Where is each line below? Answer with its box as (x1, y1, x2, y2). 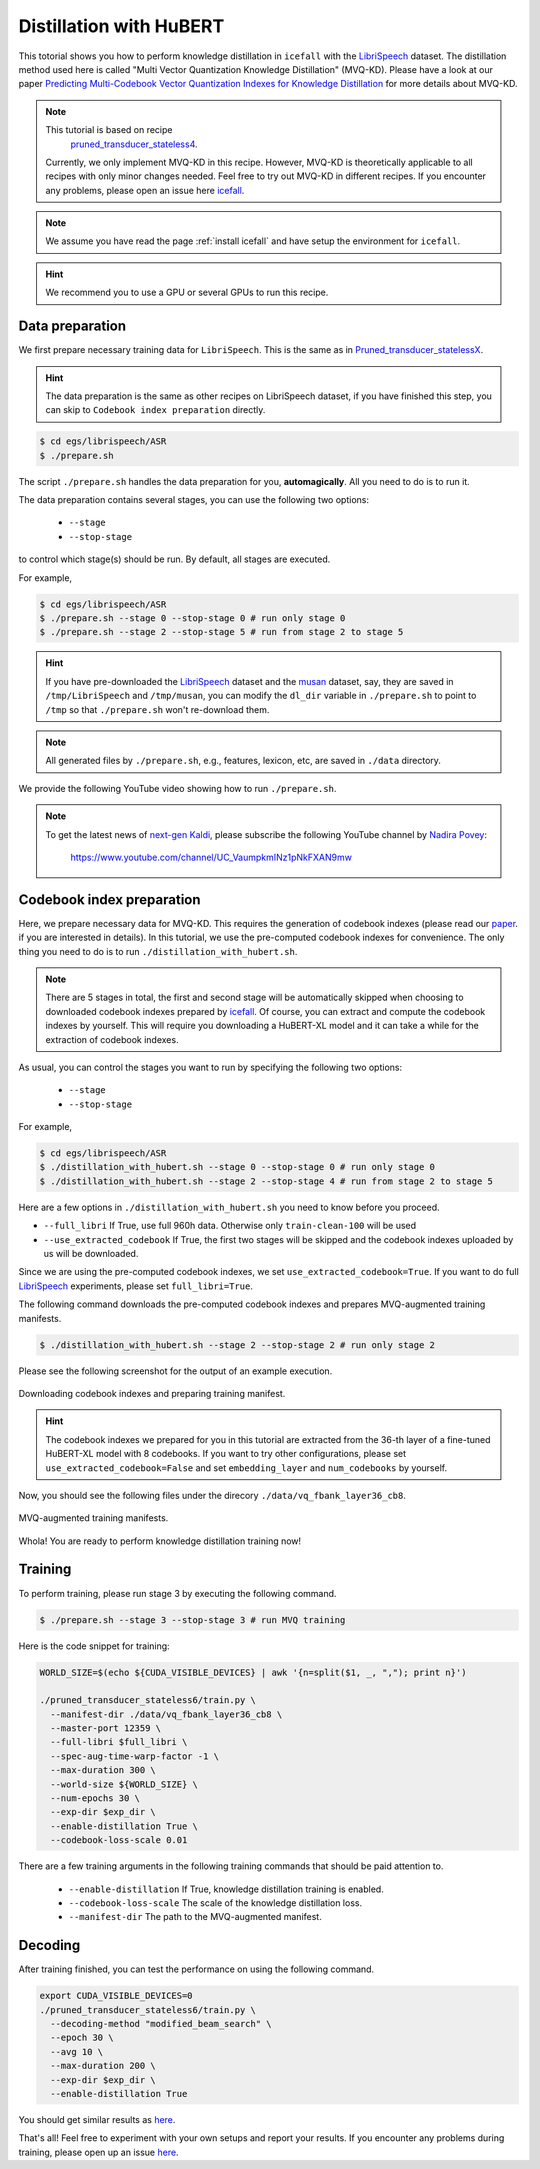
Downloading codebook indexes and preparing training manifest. (18, 1387, 286, 1399)
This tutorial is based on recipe (45, 124, 173, 136)
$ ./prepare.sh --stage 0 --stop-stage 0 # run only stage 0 (39, 613, 346, 624)
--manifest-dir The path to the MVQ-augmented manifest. (68, 1911, 322, 1923)
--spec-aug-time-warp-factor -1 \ (50, 1750, 220, 1762)
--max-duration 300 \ (50, 1765, 157, 1776)
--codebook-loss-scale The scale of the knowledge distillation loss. (68, 1896, 363, 1909)
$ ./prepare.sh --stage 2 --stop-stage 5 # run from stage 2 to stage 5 (39, 626, 404, 638)
